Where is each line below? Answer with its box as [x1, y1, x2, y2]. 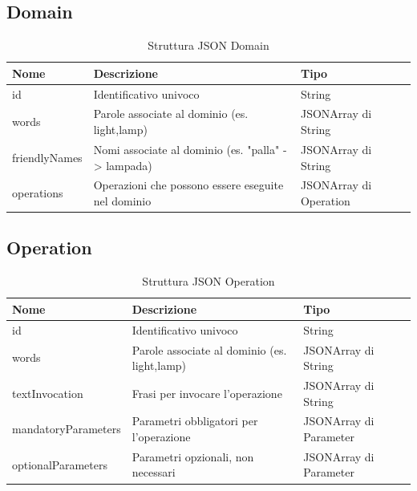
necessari [132, 464, 176, 481]
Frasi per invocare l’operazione [132, 384, 282, 401]
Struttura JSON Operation [142, 273, 275, 290]
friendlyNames [12, 148, 83, 165]
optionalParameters [12, 456, 107, 473]
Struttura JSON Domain [148, 37, 269, 54]
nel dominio [93, 192, 152, 209]
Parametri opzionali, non [132, 448, 254, 465]
